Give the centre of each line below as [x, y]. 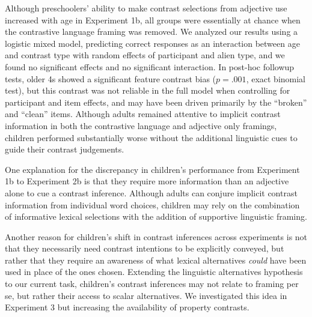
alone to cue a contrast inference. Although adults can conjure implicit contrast [151, 192]
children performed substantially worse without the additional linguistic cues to [151, 137]
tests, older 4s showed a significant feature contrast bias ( [111, 78]
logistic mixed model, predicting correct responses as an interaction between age [152, 43]
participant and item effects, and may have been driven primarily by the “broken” [156, 102]
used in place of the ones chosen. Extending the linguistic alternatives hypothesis [154, 272]
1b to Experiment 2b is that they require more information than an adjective [147, 181]
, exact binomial [276, 78]
